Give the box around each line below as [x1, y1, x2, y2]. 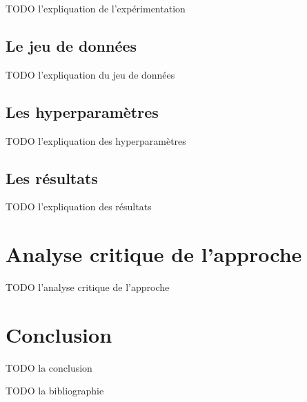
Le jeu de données [6, 34, 137, 56]
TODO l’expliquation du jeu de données [6, 67, 175, 81]
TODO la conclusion [6, 360, 92, 374]
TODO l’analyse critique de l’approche [6, 280, 170, 294]
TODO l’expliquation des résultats [6, 199, 152, 214]
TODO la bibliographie [6, 383, 104, 398]
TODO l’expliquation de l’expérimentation [6, 1, 186, 15]
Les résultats [6, 167, 98, 188]
